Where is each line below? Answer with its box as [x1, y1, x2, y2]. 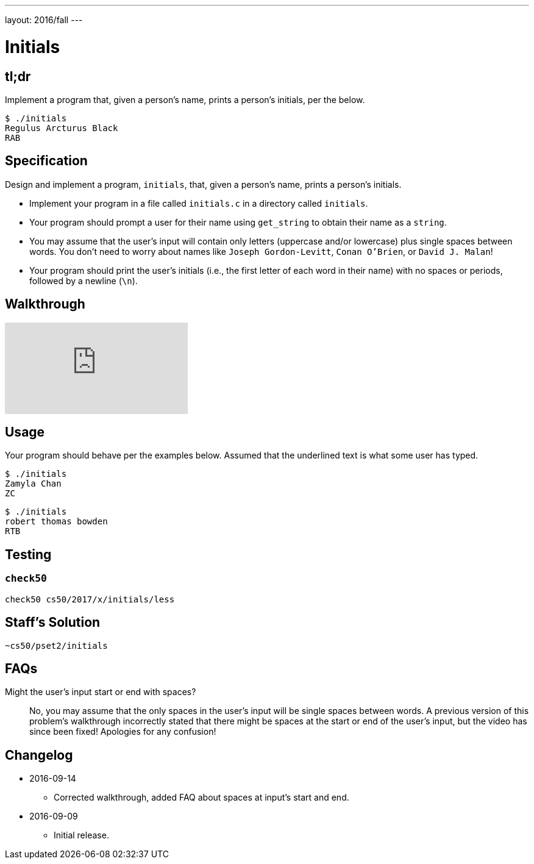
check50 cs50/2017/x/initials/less [5, 594, 175, 604]
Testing [5, 546, 52, 562]
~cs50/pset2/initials [5, 640, 108, 651]
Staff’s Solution [5, 615, 101, 630]
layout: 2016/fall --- [5, 15, 83, 25]
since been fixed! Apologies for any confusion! [29, 726, 216, 737]
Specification [5, 153, 88, 169]
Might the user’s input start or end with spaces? [5, 687, 196, 698]
